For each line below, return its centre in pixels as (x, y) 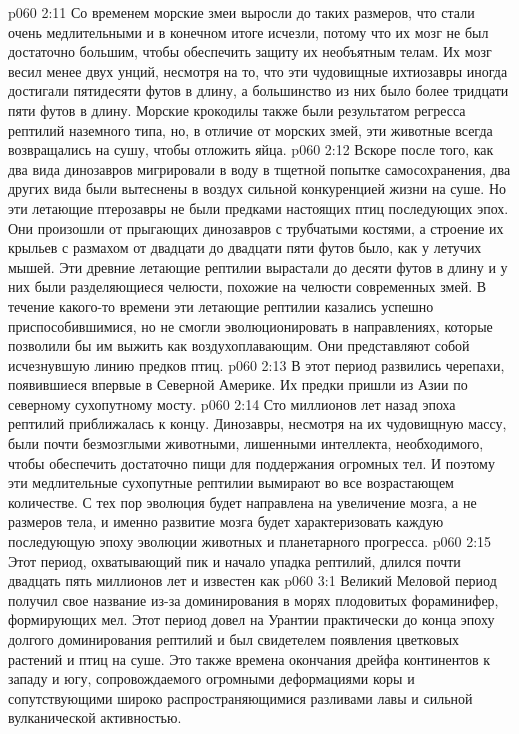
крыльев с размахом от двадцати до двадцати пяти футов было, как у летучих (245, 247)
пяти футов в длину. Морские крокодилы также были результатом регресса (237, 109)
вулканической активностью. (95, 717)
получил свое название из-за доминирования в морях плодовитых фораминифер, (253, 599)
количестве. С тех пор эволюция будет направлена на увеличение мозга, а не (242, 501)
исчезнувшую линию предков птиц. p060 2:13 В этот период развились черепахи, (256, 364)
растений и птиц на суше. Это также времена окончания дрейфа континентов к (249, 658)
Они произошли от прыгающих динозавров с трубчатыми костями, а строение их (256, 227)
